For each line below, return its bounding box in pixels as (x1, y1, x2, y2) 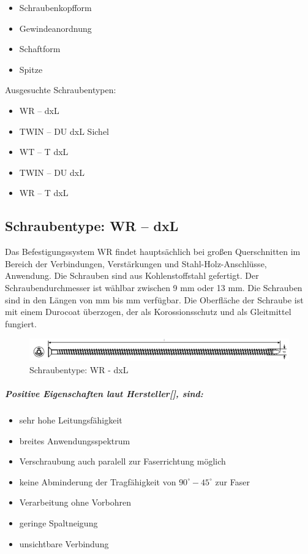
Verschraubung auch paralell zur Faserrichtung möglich (19, 455, 226, 468)
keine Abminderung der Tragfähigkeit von (19, 475, 176, 488)
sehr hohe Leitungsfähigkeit (19, 414, 122, 427)
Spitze (19, 63, 43, 75)
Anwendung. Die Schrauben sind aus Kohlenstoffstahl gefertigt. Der (5, 269, 259, 282)
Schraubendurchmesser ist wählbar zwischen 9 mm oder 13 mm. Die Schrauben (5, 281, 302, 294)
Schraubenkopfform (19, 1, 92, 13)
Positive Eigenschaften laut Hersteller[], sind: (5, 387, 203, 400)
